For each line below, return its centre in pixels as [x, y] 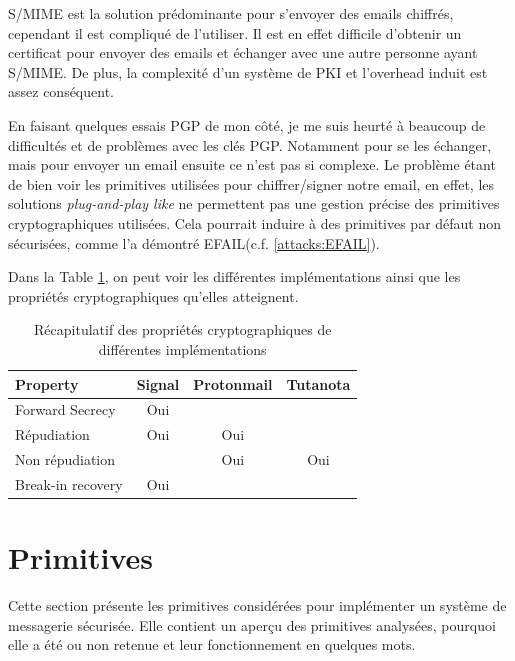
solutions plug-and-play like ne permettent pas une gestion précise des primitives [254, 203]
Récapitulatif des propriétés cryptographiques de [183, 329]
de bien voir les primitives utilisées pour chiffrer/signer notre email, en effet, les [251, 183]
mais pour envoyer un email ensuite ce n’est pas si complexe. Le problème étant [252, 164]
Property [47, 383]
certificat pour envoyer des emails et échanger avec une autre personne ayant [243, 52]
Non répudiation [65, 459]
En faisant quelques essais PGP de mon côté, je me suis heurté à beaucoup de [247, 124]
